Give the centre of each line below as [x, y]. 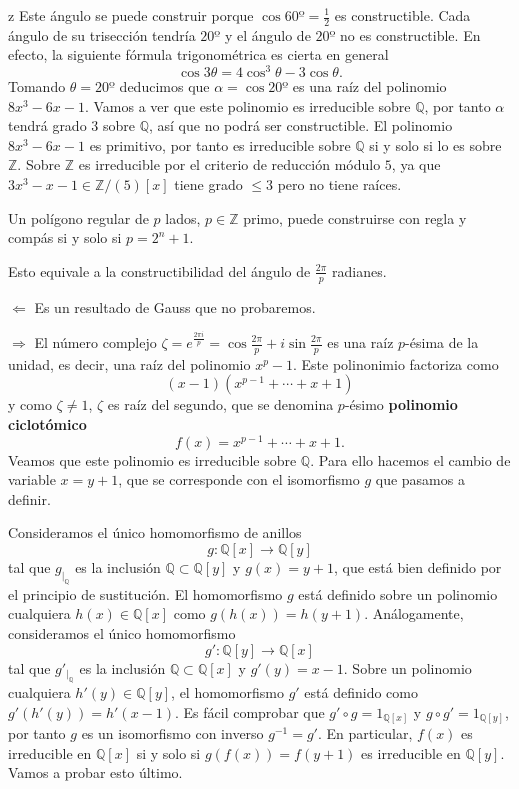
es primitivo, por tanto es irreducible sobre [220, 144]
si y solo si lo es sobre [435, 144]
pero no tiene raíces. [339, 184]
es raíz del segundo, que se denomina [220, 404]
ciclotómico [47, 424]
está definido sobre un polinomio [398, 593]
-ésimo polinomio [401, 404]
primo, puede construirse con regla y [355, 217]
